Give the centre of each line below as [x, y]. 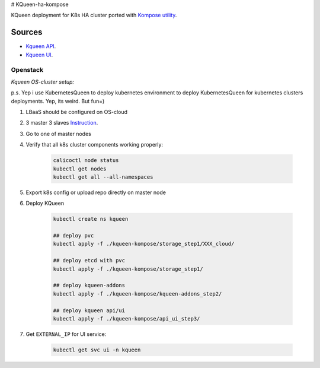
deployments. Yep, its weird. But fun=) [58, 101]
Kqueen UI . [39, 55]
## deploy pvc [73, 236]
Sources [27, 32]
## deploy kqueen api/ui [89, 310]
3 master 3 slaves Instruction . [62, 123]
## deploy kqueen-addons [89, 285]
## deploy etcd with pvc [89, 261]
